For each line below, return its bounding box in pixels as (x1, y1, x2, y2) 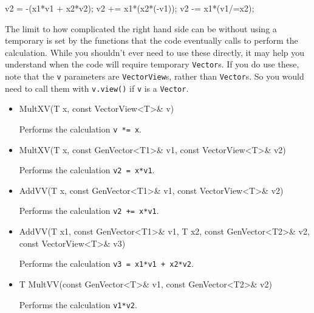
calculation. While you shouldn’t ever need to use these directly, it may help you (5, 46, 305, 58)
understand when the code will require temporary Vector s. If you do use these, (5, 58, 299, 71)
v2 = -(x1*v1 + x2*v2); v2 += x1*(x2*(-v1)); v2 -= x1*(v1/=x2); (5, 2, 254, 14)
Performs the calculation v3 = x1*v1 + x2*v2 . (19, 257, 194, 270)
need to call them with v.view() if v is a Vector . (5, 81, 189, 94)
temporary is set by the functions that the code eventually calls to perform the (5, 34, 298, 47)
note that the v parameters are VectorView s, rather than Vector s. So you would (5, 70, 304, 83)
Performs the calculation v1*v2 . (19, 298, 137, 311)
